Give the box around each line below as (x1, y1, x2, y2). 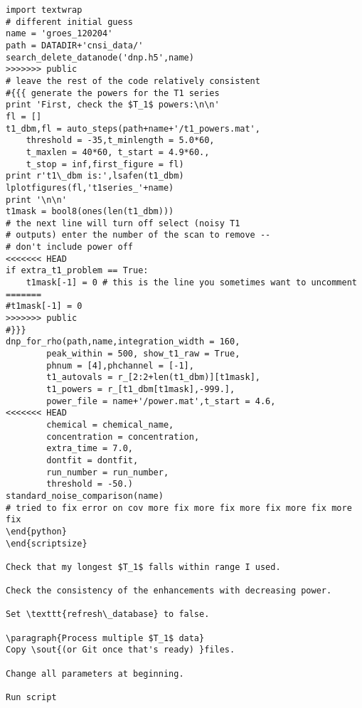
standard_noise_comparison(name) (6, 490, 164, 501)
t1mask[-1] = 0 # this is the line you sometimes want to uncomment (26, 278, 357, 288)
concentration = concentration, (46, 431, 200, 442)
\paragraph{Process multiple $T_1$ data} (6, 633, 205, 643)
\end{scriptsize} (6, 538, 87, 549)
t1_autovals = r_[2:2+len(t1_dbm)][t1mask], (46, 372, 260, 383)
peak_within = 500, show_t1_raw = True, (46, 349, 240, 359)
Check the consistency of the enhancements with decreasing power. (6, 586, 332, 596)
